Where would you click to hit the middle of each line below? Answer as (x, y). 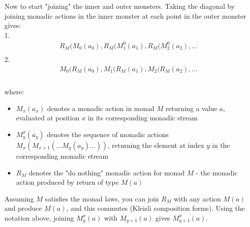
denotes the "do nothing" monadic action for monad (107, 172)
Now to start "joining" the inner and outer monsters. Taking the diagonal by (120, 6)
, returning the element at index (156, 145)
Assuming (19, 198)
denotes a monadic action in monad (101, 108)
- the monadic (217, 172)
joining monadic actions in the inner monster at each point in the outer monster (125, 15)
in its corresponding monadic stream (143, 118)
